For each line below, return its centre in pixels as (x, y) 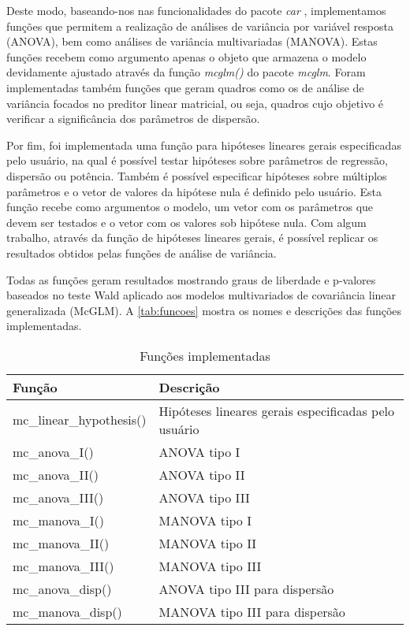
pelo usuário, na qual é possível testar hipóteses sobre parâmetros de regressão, (198, 160)
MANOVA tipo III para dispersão (252, 611)
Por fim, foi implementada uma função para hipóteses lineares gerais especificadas (204, 145)
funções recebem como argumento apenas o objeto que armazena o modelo (186, 56)
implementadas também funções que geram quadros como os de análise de (185, 87)
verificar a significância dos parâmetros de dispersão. (133, 119)
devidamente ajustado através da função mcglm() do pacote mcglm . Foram (186, 72)
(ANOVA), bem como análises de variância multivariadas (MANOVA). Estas (192, 41)
